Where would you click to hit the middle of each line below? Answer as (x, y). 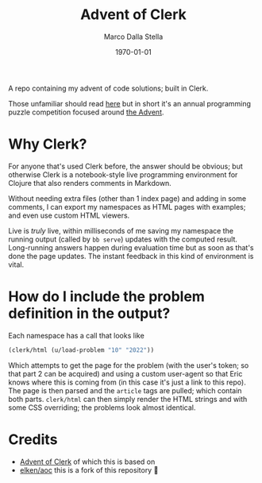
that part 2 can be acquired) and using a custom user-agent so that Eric (125, 373)
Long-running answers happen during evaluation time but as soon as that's (131, 247)
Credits (33, 439)
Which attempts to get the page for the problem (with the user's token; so (129, 365)
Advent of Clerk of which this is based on (87, 462)
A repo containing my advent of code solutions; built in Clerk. (108, 88)
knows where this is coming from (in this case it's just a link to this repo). (127, 382)
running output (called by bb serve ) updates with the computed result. (123, 239)
